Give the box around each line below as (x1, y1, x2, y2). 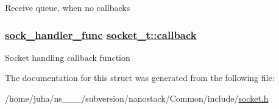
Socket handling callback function (5, 51, 130, 63)
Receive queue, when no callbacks (5, 1, 130, 13)
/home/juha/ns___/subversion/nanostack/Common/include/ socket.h (5, 92, 269, 104)
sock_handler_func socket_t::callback (5, 27, 197, 42)
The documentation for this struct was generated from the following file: (5, 71, 275, 84)
